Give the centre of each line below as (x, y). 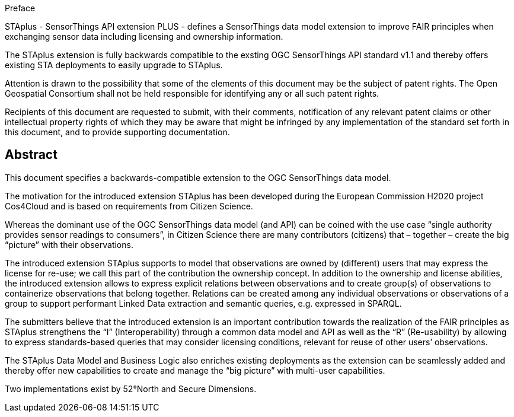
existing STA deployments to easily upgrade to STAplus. (114, 65)
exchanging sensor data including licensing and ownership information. (144, 36)
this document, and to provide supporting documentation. (117, 132)
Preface (20, 8)
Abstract (31, 155)
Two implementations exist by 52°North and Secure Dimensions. (131, 389)
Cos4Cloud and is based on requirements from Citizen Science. (129, 206)
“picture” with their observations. (69, 244)
